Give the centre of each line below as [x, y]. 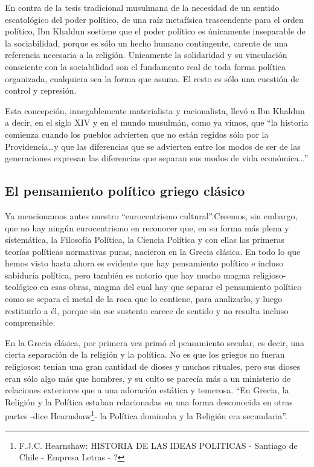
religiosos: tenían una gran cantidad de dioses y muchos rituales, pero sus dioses [152, 366]
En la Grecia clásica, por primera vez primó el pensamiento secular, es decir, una [155, 342]
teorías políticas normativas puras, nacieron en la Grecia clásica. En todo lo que [153, 251]
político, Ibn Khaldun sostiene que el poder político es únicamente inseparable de [155, 31]
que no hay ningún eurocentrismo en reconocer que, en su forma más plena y [147, 227]
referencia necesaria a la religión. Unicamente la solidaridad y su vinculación [146, 55]
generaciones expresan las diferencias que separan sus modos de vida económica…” [157, 158]
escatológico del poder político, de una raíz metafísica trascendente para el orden [154, 19]
